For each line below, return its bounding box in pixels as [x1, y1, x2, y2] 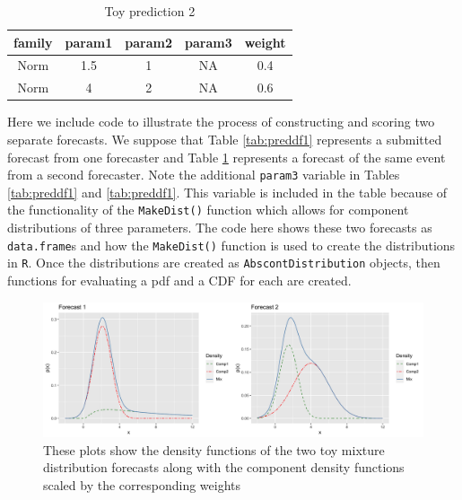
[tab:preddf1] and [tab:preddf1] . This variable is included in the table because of [7, 182, 448, 201]
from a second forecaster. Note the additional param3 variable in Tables [7, 165, 400, 184]
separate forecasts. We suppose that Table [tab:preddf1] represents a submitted [7, 129, 442, 148]
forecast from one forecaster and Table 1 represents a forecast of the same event [7, 147, 446, 166]
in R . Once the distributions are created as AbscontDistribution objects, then [7, 253, 440, 272]
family [13, 32, 53, 51]
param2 [125, 32, 172, 51]
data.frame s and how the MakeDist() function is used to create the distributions [7, 235, 456, 254]
